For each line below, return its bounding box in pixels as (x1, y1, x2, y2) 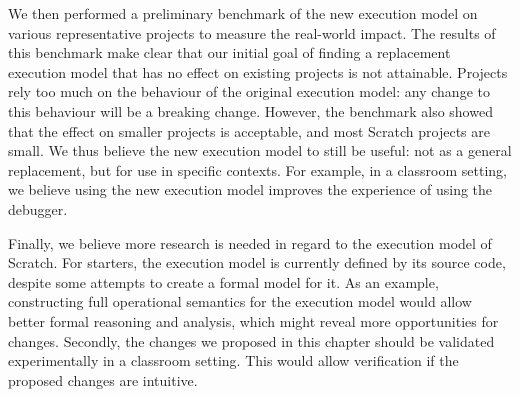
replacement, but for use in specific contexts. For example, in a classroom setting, (8, 159, 507, 180)
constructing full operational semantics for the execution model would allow (8, 291, 472, 312)
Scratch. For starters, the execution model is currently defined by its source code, (8, 252, 506, 273)
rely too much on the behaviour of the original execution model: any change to (8, 81, 490, 102)
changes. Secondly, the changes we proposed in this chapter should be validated (8, 330, 495, 351)
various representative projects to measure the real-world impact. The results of (8, 22, 496, 43)
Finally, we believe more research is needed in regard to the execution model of (8, 232, 492, 253)
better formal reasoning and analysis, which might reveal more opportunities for (8, 310, 499, 331)
